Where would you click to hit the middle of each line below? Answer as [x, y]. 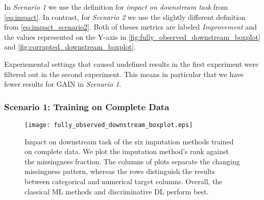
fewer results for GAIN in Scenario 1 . [63, 84]
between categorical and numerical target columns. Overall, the [124, 181]
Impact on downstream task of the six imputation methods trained [129, 141]
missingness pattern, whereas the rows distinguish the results [120, 171]
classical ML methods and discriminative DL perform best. [117, 191]
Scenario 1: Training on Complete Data [87, 106]
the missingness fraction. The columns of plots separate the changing [132, 161]
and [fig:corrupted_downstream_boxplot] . [70, 47]
